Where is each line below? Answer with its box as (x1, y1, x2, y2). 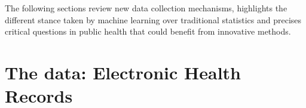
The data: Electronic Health (5, 60, 241, 84)
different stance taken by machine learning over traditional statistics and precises (5, 13, 302, 26)
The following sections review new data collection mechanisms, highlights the (5, 2, 287, 14)
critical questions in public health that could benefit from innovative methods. (5, 25, 291, 38)
